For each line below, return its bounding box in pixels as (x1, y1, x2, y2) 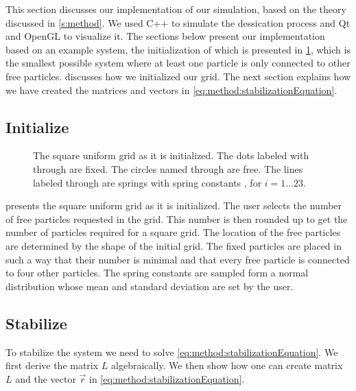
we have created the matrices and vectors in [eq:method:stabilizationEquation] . (5, 82, 337, 97)
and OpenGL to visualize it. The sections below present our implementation (5, 29, 325, 43)
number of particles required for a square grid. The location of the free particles (5, 225, 341, 239)
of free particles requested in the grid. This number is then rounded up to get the (5, 211, 348, 226)
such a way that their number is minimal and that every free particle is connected (5, 252, 350, 266)
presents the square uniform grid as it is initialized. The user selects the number (5, 198, 342, 213)
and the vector (15, 371, 76, 386)
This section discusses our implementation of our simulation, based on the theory (5, 2, 346, 16)
